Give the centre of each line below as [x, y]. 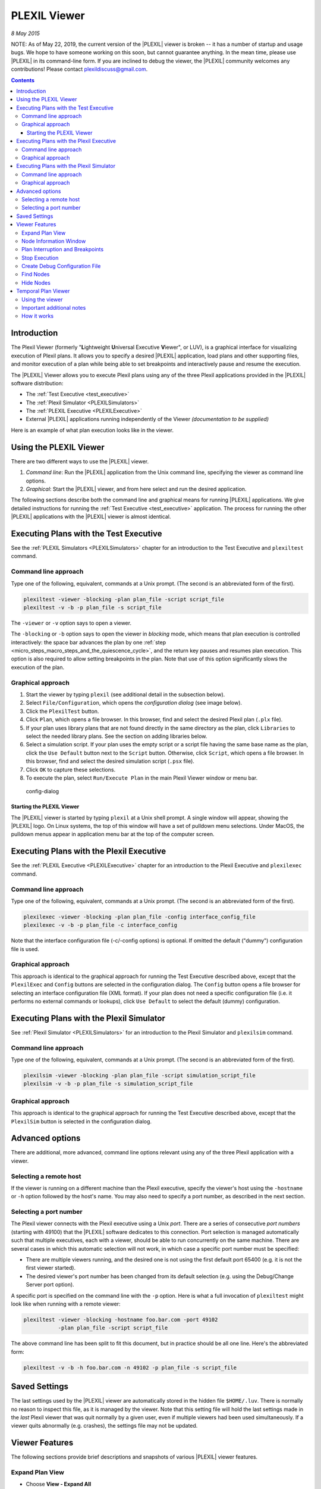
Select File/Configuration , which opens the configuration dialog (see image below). [134, 703]
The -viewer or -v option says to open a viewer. [71, 623]
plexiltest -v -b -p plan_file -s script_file [92, 607]
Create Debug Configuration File [61, 266]
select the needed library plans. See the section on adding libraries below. [117, 736]
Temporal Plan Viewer [43, 291]
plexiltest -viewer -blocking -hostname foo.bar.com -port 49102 [121, 1320]
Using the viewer [42, 299]
